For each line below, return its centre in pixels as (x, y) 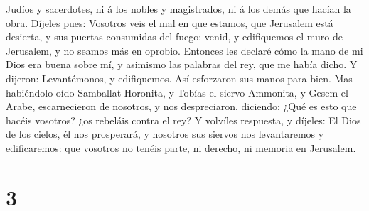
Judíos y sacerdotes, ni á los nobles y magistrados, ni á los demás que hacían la (178, 9)
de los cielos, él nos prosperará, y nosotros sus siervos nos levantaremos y (165, 134)
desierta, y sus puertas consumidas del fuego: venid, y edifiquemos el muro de (174, 37)
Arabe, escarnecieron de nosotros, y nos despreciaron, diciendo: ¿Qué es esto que (181, 106)
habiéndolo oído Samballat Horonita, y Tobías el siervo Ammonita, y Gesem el (177, 92)
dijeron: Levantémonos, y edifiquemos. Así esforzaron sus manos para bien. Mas (179, 78)
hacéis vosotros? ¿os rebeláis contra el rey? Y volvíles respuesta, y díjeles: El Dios (183, 120)
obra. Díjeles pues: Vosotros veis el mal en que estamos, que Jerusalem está (170, 22)
